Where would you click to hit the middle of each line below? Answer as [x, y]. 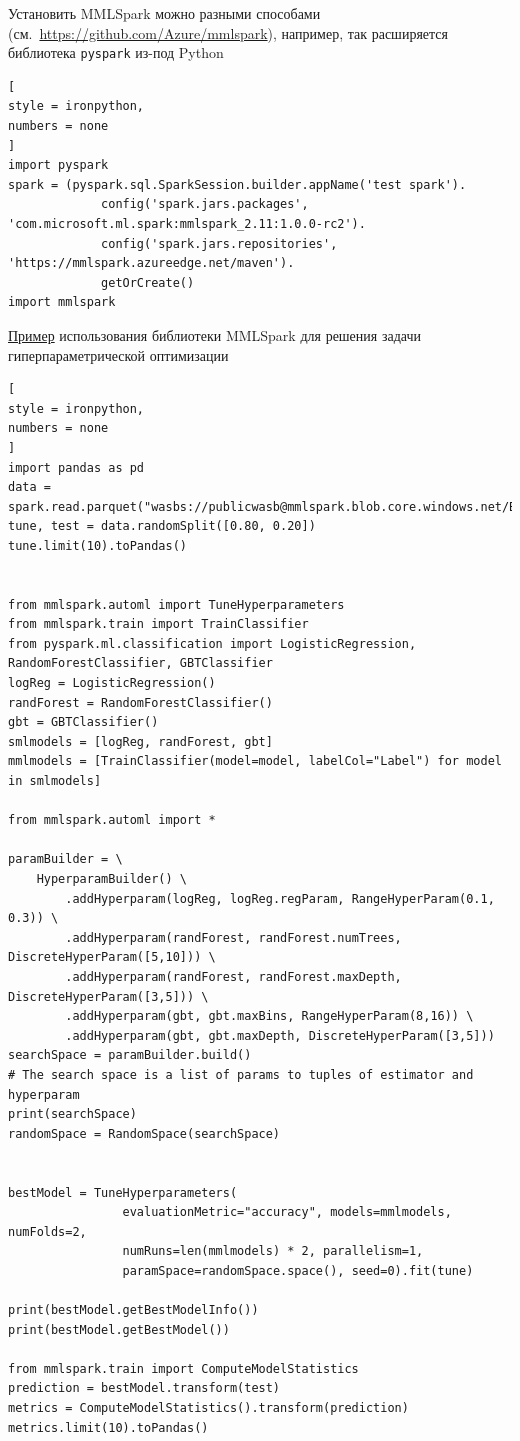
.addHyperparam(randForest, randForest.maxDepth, [233, 976]
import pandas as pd [76, 467]
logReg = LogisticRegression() [112, 683]
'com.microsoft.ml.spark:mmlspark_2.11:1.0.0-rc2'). [187, 224]
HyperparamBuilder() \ [111, 879]
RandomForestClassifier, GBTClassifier [140, 663]
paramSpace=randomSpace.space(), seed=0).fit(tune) [298, 1270]
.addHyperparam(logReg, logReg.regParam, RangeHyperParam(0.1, [280, 898]
